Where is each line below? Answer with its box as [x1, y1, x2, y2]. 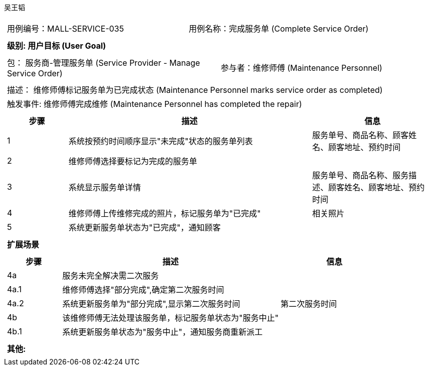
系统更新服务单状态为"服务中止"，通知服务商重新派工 [62, 327, 263, 337]
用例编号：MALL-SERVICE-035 [7, 24, 124, 34]
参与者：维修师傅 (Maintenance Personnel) [221, 63, 382, 73]
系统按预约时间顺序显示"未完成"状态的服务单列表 [68, 136, 253, 146]
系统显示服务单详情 [68, 182, 141, 192]
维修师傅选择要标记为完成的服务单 [68, 156, 197, 166]
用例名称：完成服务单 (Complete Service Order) [189, 24, 369, 34]
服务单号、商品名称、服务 [312, 170, 409, 180]
